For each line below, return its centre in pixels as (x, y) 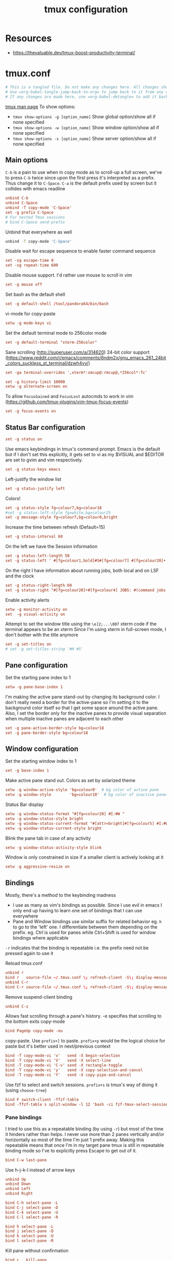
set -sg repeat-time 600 (32, 265)
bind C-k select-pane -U (32, 1212)
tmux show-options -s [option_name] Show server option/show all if (84, 138)
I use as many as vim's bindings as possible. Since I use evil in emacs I (87, 905)
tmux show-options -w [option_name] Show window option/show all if (86, 128)
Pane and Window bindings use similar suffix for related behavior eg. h (87, 922)
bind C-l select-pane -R (32, 1217)
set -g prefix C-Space (29, 212)
